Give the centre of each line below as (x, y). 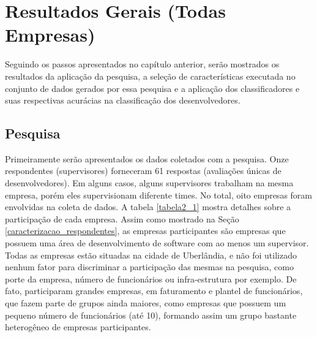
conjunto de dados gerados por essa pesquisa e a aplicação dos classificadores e (152, 88)
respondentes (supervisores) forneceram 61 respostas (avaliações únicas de (143, 171)
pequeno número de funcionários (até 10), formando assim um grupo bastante (151, 315)
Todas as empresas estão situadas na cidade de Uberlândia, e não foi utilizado (151, 255)
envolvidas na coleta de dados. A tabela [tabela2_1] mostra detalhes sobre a (148, 207)
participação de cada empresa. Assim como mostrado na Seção (122, 218)
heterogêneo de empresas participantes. (78, 327)
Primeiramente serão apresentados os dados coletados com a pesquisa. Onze (147, 158)
